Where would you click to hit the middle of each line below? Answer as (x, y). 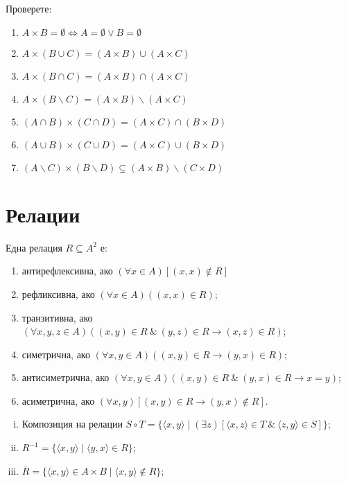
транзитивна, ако (57, 317)
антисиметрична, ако (66, 377)
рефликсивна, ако (58, 293)
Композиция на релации (72, 424)
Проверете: (29, 8)
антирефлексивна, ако (67, 271)
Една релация (34, 247)
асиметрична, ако (58, 400)
